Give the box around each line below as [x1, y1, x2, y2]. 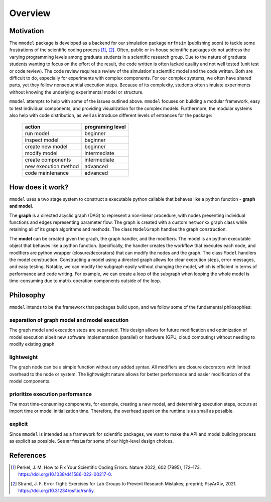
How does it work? [9, 183, 69, 191]
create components [25, 156, 71, 163]
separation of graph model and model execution [9, 316, 129, 323]
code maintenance [25, 170, 69, 177]
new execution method [25, 163, 79, 170]
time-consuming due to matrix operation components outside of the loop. [9, 278, 162, 284]
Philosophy [9, 291, 46, 299]
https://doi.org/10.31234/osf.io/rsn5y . [18, 487, 95, 494]
